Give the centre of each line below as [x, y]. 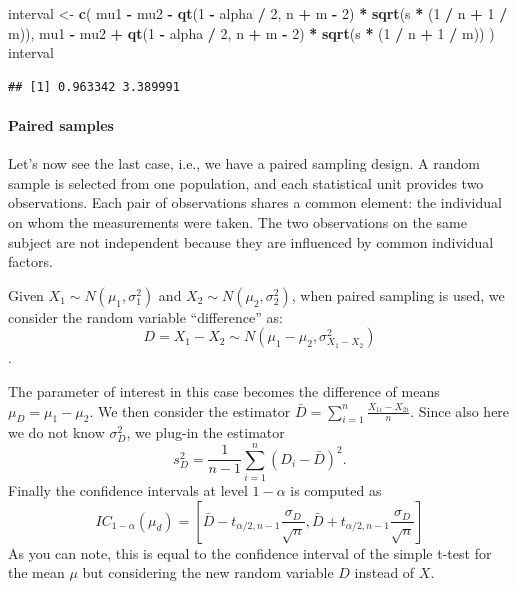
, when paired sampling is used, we [398, 294]
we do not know [56, 432]
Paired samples [61, 124]
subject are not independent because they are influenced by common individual [251, 241]
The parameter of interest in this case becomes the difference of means [224, 390]
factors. [30, 261]
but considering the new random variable [208, 572]
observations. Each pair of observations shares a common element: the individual [255, 202]
